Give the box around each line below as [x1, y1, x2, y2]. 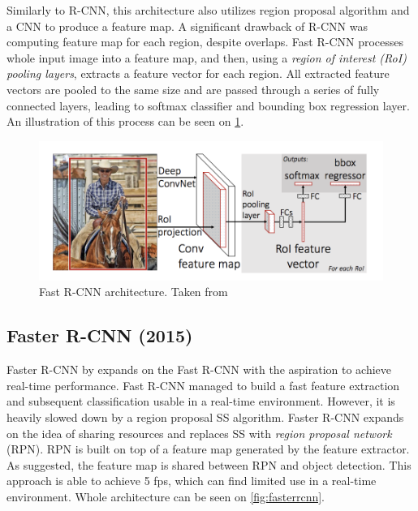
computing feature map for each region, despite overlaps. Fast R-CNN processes [6, 33, 404, 50]
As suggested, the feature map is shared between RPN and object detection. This [6, 456, 412, 473]
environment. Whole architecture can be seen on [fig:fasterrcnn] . [6, 488, 325, 505]
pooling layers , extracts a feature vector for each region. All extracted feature [6, 65, 390, 82]
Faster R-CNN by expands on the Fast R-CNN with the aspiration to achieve [6, 361, 392, 378]
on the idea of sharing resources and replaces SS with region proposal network [6, 424, 392, 441]
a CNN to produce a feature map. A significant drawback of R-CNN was [6, 17, 368, 34]
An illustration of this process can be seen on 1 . [6, 113, 244, 130]
